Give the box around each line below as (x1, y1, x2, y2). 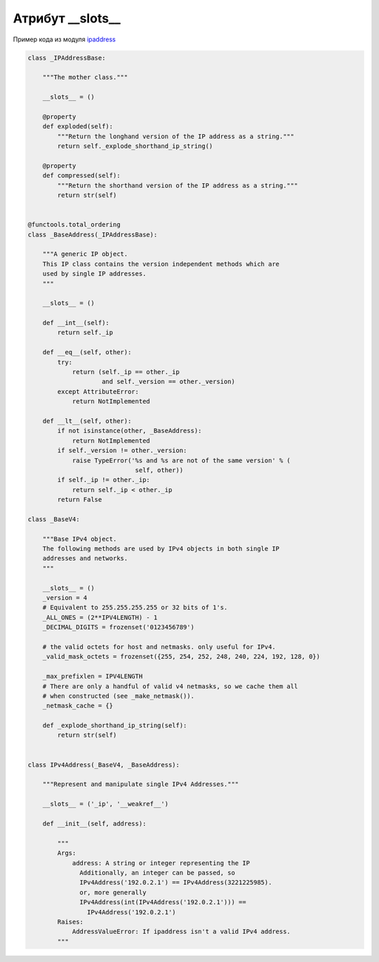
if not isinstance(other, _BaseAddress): (57, 427, 202, 435)
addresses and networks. (42, 554, 128, 563)
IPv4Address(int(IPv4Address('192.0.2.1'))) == (79, 898, 246, 907)
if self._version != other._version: (57, 446, 187, 455)
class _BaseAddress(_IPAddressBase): (27, 230, 158, 239)
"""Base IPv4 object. (42, 535, 117, 543)
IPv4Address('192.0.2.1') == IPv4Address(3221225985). (79, 879, 272, 887)
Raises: (57, 918, 84, 926)
